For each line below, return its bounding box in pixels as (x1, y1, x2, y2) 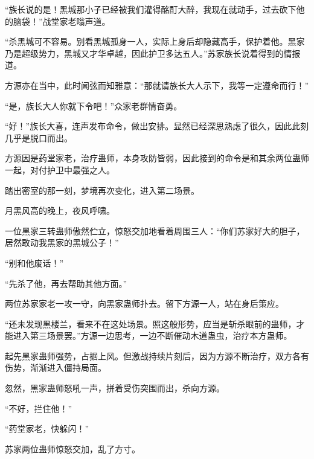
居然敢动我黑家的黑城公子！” (5, 236, 119, 249)
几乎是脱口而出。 (5, 131, 72, 144)
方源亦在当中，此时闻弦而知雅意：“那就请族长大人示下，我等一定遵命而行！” (5, 79, 309, 91)
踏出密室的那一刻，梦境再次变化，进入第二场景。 (5, 184, 199, 196)
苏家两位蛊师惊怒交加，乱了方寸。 (5, 442, 140, 455)
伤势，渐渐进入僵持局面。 (5, 361, 106, 374)
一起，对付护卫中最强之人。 (5, 163, 115, 176)
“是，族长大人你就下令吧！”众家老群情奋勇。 (5, 99, 182, 112)
